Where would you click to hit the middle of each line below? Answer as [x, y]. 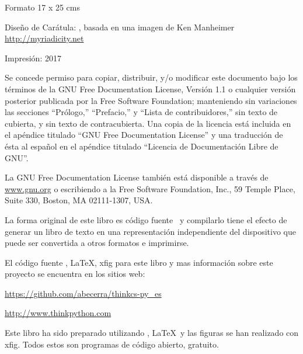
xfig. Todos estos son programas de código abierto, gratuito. [112, 344]
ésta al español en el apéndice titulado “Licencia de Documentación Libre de [142, 146]
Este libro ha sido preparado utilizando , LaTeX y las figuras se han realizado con [152, 333]
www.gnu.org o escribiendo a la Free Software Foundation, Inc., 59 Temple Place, [150, 188]
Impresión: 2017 [33, 58]
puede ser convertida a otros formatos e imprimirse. [97, 243]
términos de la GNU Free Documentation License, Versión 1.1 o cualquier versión [150, 88]
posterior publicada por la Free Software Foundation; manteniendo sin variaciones [151, 100]
